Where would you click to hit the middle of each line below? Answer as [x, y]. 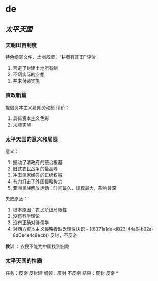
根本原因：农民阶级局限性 [40, 210]
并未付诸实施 [26, 81]
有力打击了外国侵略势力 [37, 182]
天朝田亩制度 [21, 45]
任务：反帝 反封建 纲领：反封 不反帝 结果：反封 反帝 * [62, 273]
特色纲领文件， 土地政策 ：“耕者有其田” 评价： [53, 57]
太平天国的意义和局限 [32, 139]
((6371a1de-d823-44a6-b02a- [122, 229]
